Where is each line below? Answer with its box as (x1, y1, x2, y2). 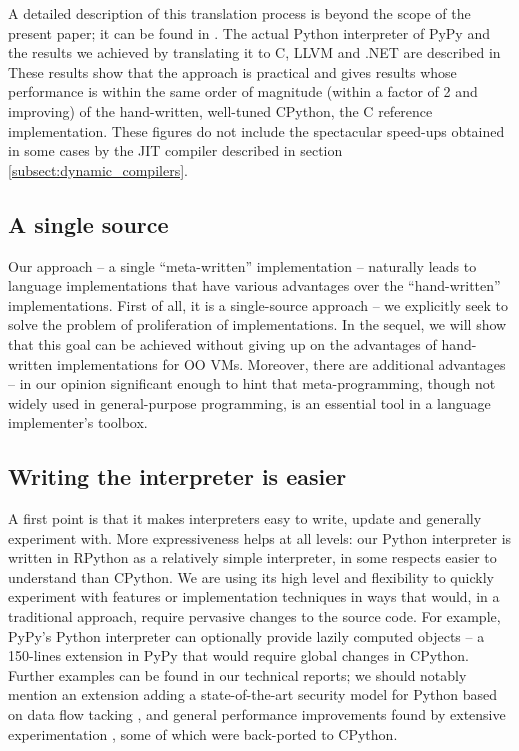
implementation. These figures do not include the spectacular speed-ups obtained (8, 120, 505, 141)
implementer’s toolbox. (8, 412, 148, 433)
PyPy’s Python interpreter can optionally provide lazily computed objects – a (8, 625, 485, 646)
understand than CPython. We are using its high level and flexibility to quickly (8, 566, 494, 587)
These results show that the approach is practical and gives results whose (8, 61, 457, 82)
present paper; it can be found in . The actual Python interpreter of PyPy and (8, 22, 490, 43)
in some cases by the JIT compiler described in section (8, 140, 343, 161)
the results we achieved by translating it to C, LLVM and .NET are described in (8, 42, 501, 63)
